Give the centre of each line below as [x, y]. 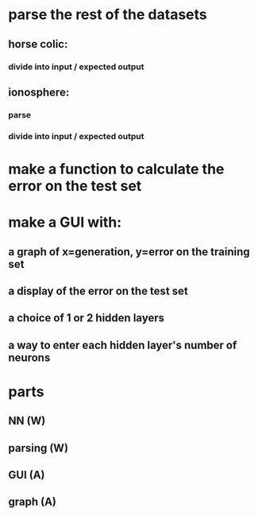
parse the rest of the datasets [108, 15]
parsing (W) [39, 448]
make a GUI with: [65, 222]
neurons [29, 357]
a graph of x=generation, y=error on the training [129, 252]
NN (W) [27, 421]
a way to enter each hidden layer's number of [123, 345]
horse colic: [38, 44]
